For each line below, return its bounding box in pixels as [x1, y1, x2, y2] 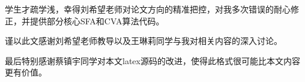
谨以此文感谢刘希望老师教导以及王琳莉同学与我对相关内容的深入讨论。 [5, 34, 282, 47]
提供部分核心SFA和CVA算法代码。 [29, 14, 165, 27]
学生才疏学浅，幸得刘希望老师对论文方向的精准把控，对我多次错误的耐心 [5, 3, 291, 15]
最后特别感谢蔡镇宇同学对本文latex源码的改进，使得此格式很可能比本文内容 [5, 54, 300, 67]
